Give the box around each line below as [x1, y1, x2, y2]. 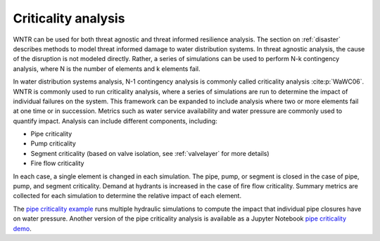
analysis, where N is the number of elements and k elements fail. [13, 64, 201, 73]
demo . [13, 224, 32, 233]
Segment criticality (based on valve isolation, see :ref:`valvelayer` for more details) [30, 149, 270, 157]
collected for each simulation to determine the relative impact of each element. [13, 192, 242, 200]
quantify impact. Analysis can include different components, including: [13, 117, 217, 125]
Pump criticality [30, 139, 77, 148]
